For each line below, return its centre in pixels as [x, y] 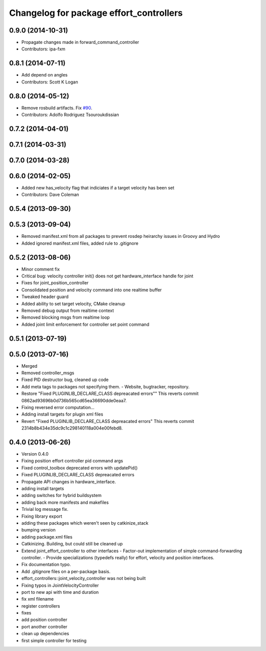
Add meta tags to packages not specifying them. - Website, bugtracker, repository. [105, 386]
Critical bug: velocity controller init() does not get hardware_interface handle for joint [107, 276]
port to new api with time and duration [60, 592]
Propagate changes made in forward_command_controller [80, 42]
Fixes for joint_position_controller [55, 283]
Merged [30, 366]
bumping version [39, 530]
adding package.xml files [47, 537]
